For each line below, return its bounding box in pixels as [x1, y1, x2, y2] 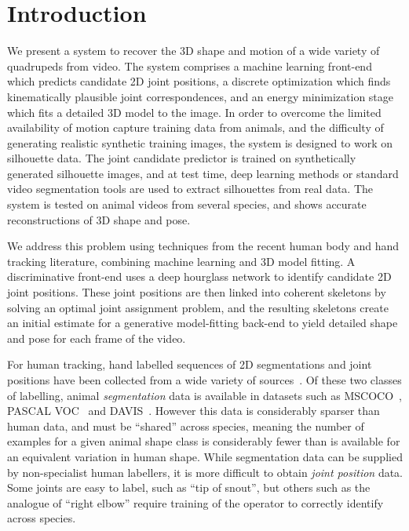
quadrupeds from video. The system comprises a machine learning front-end [7, 57, 372, 74]
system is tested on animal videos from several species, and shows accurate [7, 196, 367, 213]
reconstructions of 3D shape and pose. [7, 211, 191, 227]
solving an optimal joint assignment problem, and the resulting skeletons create [7, 299, 389, 315]
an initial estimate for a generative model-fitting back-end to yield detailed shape [7, 315, 398, 331]
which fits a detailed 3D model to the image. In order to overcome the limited [7, 104, 382, 120]
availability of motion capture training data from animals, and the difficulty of [7, 119, 384, 136]
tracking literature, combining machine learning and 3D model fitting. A [7, 253, 356, 269]
